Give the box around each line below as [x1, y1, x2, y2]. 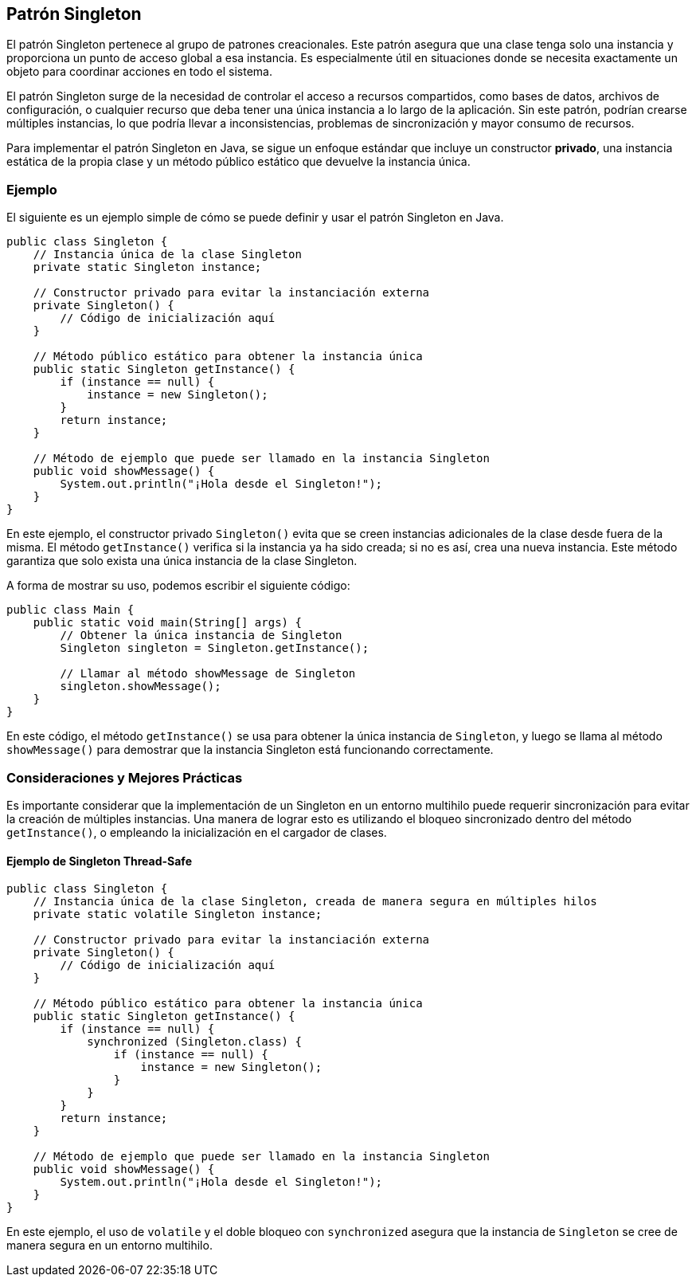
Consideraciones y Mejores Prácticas [6, 769, 243, 786]
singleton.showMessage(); [60, 680, 221, 693]
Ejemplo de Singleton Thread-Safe [6, 853, 192, 868]
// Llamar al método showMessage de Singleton [60, 667, 356, 681]
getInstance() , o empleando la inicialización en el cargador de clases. [6, 825, 387, 839]
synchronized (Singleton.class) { [87, 1035, 302, 1049]
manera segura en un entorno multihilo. [6, 1238, 213, 1253]
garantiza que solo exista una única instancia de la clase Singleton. [6, 554, 358, 568]
